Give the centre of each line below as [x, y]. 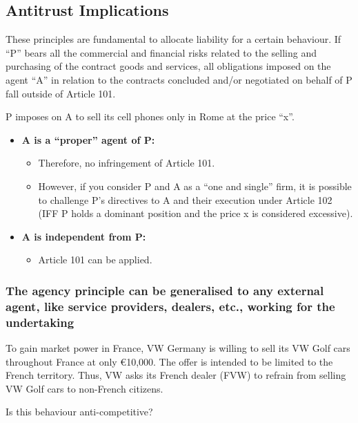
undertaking [40, 322]
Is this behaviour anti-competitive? [79, 412]
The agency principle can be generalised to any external [165, 290]
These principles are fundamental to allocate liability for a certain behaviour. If [173, 39]
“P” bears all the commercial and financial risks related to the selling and [161, 52]
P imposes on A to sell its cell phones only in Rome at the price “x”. [150, 116]
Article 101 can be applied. [95, 260]
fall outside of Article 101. [61, 93]
